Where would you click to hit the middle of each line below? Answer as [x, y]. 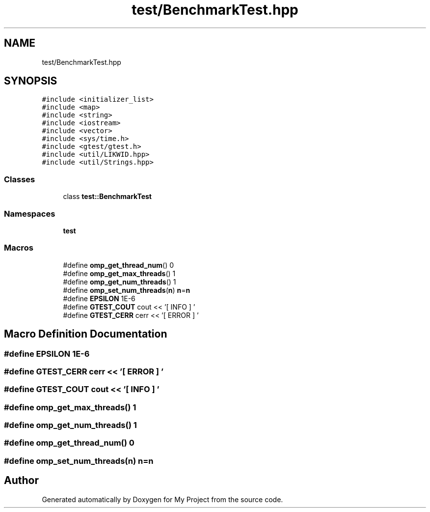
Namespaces [30, 213]
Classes [20, 179]
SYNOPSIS [31, 81]
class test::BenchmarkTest [107, 197]
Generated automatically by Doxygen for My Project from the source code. [162, 499]
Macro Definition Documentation [86, 334]
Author [21, 481]
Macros [19, 248]
